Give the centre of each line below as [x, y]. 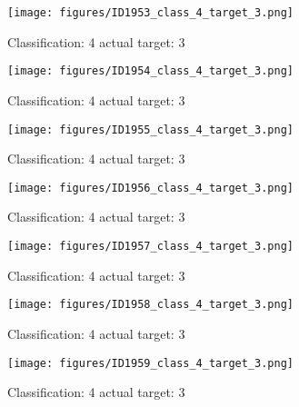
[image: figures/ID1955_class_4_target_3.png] [150, 129]
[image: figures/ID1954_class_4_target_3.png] [150, 71]
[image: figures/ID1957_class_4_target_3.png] [150, 246]
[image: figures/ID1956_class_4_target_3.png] [150, 188]
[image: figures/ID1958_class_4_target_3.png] [150, 305]
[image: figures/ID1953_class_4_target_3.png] [150, 13]
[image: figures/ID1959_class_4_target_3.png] [150, 363]
